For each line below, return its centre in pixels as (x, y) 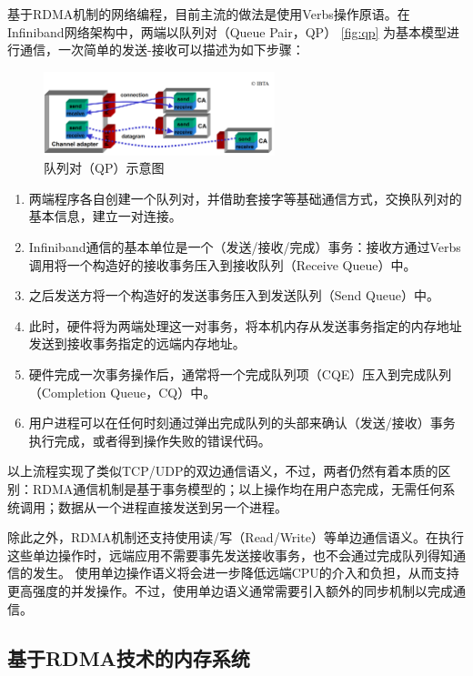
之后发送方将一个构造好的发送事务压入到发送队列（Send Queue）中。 (234, 295)
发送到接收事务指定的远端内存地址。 (137, 343)
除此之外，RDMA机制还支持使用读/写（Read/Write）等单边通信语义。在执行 (236, 537)
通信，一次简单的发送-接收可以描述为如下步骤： (162, 50)
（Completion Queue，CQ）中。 (122, 392)
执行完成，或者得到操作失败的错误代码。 (150, 440)
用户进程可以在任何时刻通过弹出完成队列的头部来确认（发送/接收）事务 (242, 423)
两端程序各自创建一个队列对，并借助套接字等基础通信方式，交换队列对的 (245, 198)
